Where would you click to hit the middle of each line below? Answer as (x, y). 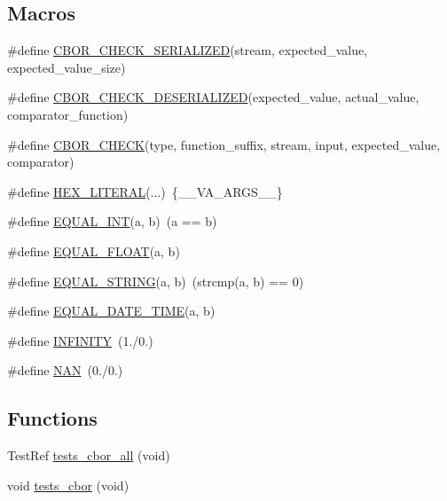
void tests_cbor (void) (68, 485)
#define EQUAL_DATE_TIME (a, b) (111, 311)
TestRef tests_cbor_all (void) (89, 455)
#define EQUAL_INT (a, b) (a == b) (112, 221)
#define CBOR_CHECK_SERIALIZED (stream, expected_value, (188, 50)
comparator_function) (68, 114)
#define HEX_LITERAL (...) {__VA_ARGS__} (145, 191)
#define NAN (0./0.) (65, 370)
